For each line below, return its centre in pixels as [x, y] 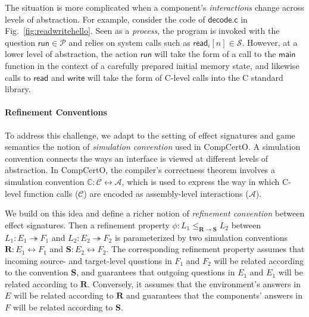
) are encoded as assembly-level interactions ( [166, 193]
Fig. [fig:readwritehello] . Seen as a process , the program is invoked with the [142, 31]
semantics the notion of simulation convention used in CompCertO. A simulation [153, 147]
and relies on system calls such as [129, 42]
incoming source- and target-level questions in [88, 260]
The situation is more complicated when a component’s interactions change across [154, 7]
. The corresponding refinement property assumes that [205, 249]
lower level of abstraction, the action [71, 54]
